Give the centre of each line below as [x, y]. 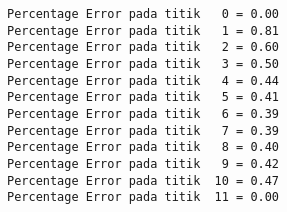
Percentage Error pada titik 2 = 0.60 [143, 47]
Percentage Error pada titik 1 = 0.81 [143, 30]
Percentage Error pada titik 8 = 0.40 [143, 147]
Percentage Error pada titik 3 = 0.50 [143, 63]
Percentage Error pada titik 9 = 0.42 [143, 163]
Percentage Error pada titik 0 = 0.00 [143, 14]
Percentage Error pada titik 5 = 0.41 [143, 97]
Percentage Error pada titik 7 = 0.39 [143, 130]
